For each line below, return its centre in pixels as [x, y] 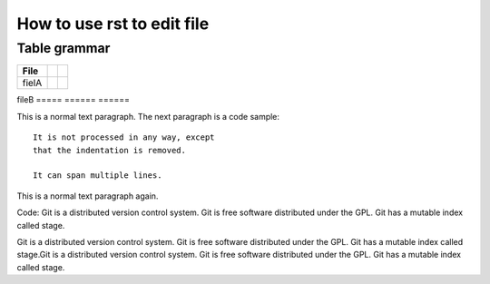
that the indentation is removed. [109, 150]
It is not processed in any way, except [124, 137]
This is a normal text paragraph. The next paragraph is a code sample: [148, 116]
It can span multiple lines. [98, 176]
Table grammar [64, 48]
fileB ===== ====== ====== [73, 100]
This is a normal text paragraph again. [88, 196]
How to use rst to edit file [113, 24]
